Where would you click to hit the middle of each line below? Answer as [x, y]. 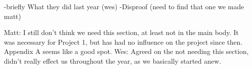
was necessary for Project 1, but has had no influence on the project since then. [123, 42]
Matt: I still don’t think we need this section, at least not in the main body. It [121, 32]
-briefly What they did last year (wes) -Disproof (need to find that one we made [124, 6]
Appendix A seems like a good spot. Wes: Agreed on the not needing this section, [126, 51]
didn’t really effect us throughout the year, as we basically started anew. [113, 60]
